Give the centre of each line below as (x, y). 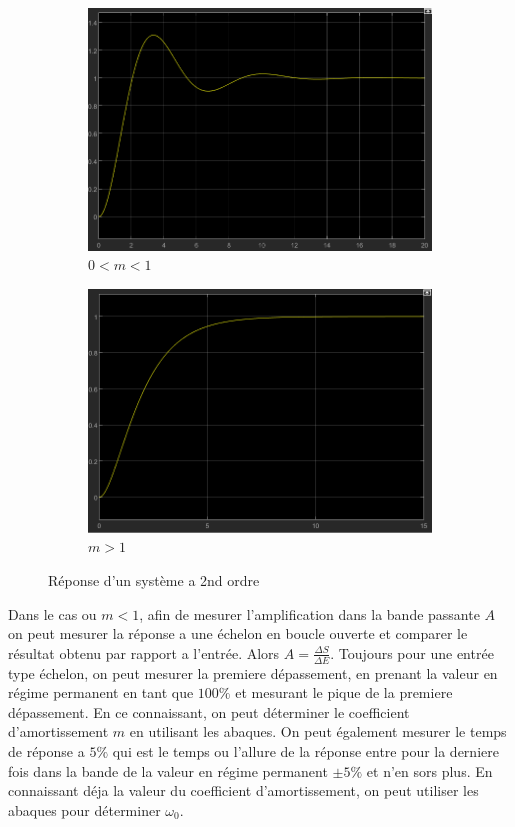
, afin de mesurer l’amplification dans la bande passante (309, 613)
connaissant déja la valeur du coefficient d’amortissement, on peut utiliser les (243, 790)
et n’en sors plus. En (429, 770)
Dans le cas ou (52, 613)
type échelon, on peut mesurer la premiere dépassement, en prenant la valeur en (253, 672)
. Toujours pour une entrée (412, 652)
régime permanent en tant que (101, 692)
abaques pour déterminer (84, 809)
